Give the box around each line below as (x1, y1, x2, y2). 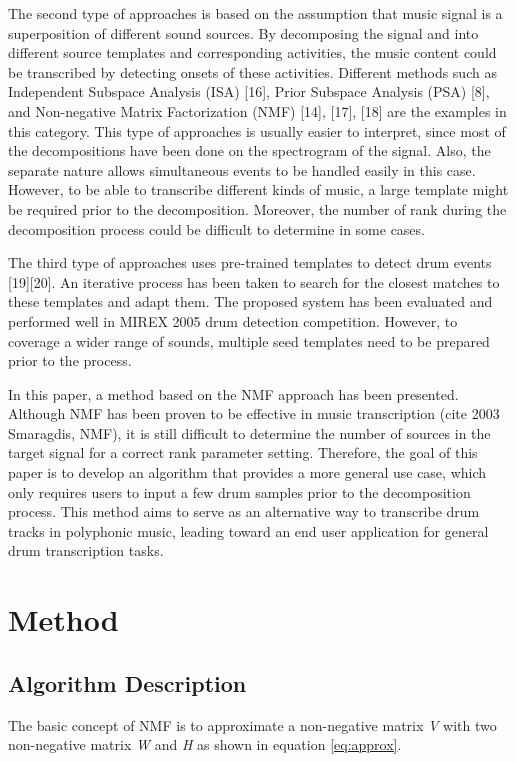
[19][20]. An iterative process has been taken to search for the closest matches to (8, 271, 500, 292)
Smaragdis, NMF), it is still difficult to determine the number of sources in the (8, 422, 491, 443)
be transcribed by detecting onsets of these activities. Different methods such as (8, 61, 497, 82)
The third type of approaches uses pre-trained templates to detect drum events (8, 252, 492, 273)
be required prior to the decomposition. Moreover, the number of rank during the (8, 198, 507, 219)
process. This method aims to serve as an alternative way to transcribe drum (8, 501, 480, 522)
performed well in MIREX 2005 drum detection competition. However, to (8, 310, 458, 331)
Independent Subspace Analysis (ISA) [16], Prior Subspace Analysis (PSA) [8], (8, 81, 490, 102)
